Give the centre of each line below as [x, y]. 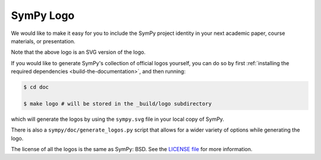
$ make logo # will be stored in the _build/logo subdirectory [118, 103]
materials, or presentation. [43, 41]
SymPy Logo [43, 15]
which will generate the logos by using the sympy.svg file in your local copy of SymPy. [118, 119]
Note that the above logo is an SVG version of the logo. [78, 52]
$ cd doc [36, 87]
